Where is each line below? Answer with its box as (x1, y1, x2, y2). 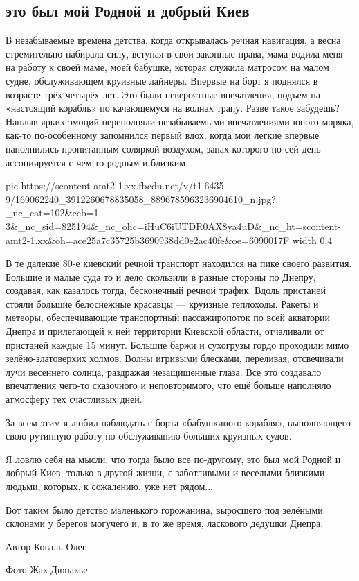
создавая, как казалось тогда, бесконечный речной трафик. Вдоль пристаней (6, 283, 326, 297)
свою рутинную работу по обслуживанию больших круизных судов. (6, 428, 292, 443)
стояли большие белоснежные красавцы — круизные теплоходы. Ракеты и (6, 296, 319, 311)
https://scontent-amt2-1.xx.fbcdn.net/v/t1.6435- (21, 178, 228, 193)
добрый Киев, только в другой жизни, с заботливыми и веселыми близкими (6, 465, 325, 480)
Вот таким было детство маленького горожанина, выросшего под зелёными (6, 502, 323, 517)
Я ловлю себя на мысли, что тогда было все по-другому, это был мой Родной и (6, 451, 341, 466)
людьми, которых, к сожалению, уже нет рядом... (6, 479, 213, 494)
